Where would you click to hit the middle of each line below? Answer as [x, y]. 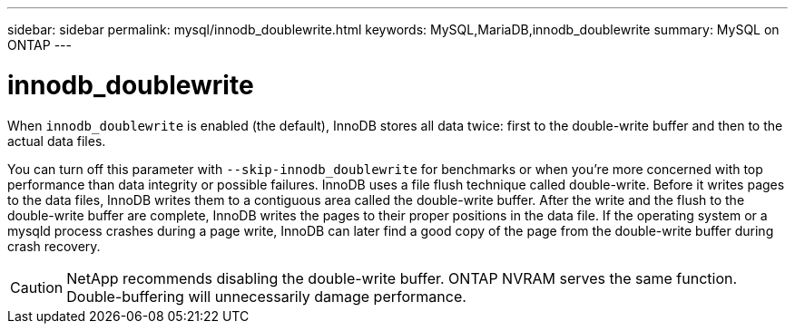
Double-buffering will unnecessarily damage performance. [266, 296]
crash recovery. [54, 246]
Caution [37, 287]
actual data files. [57, 141]
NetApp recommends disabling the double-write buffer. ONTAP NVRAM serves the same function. [402, 278]
